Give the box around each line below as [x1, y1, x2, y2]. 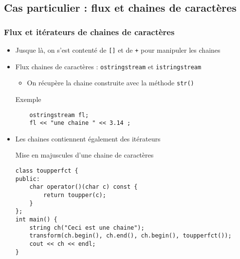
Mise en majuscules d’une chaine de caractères [15, 150, 154, 160]
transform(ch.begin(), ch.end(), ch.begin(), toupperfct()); [29, 232, 232, 239]
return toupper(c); [43, 192, 106, 199]
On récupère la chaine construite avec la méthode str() [27, 78, 194, 88]
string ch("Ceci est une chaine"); [29, 224, 145, 231]
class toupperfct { [15, 167, 78, 175]
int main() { [15, 216, 57, 223]
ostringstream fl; [29, 111, 89, 119]
